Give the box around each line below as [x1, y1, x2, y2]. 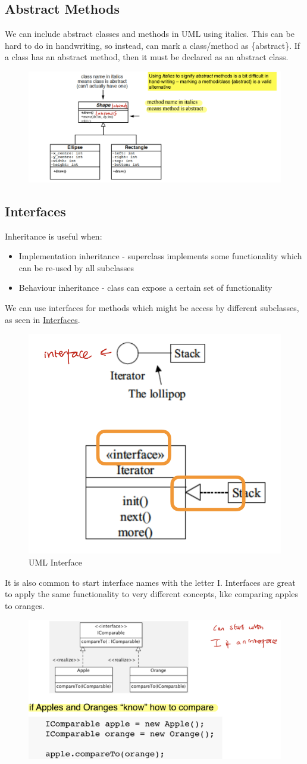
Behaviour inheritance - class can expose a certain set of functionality [18, 281, 272, 294]
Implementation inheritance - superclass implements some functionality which [18, 250, 302, 262]
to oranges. [5, 599, 45, 611]
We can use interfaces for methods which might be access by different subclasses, [5, 302, 299, 314]
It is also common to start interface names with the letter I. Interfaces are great [5, 576, 296, 588]
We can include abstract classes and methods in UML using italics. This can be [5, 27, 295, 40]
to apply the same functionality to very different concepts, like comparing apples [5, 588, 299, 600]
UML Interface [29, 555, 83, 568]
